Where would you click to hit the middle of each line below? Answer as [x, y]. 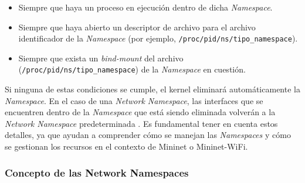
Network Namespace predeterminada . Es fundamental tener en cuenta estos [141, 123]
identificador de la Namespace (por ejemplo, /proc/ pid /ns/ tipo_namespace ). [158, 38]
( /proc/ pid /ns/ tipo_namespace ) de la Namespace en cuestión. [132, 69]
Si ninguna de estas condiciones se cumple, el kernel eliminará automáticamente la [152, 89]
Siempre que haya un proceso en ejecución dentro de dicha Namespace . [145, 7]
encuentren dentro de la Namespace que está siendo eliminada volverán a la [140, 112]
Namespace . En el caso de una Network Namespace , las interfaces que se [134, 100]
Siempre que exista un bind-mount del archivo [101, 58]
